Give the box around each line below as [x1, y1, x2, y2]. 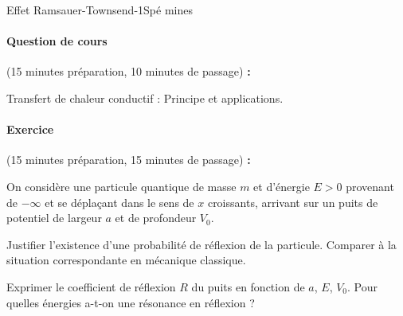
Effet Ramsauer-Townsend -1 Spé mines [6, 2, 194, 18]
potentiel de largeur [6, 209, 102, 226]
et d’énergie [253, 178, 310, 194]
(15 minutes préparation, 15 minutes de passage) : [6, 151, 251, 168]
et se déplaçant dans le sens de [45, 193, 194, 210]
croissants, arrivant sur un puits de [207, 193, 378, 210]
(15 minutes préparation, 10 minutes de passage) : [6, 63, 251, 80]
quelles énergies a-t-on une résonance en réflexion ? [6, 294, 255, 310]
